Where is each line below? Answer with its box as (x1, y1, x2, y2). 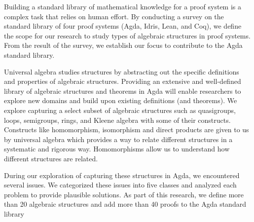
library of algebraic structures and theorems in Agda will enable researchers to (4, 85, 241, 96)
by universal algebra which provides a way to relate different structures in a (4, 134, 233, 144)
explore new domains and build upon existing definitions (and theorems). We (4, 95, 237, 106)
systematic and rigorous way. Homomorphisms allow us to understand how (4, 144, 230, 154)
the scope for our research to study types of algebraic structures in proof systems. (4, 30, 251, 40)
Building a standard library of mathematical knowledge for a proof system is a (4, 1, 241, 11)
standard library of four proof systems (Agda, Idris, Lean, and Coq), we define (4, 21, 242, 31)
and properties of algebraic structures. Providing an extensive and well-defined (4, 76, 241, 86)
